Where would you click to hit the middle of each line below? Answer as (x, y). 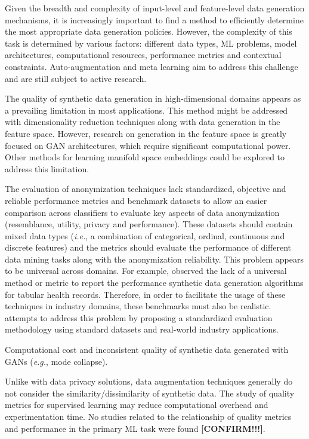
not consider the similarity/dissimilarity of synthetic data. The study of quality (150, 393)
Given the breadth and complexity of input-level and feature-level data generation (155, 8)
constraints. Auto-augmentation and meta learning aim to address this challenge (152, 66)
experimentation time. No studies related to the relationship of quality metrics (148, 416)
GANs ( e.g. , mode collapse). (56, 361)
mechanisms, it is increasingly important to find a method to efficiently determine (154, 19)
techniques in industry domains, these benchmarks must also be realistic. (138, 306)
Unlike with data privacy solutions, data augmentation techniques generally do (149, 381)
